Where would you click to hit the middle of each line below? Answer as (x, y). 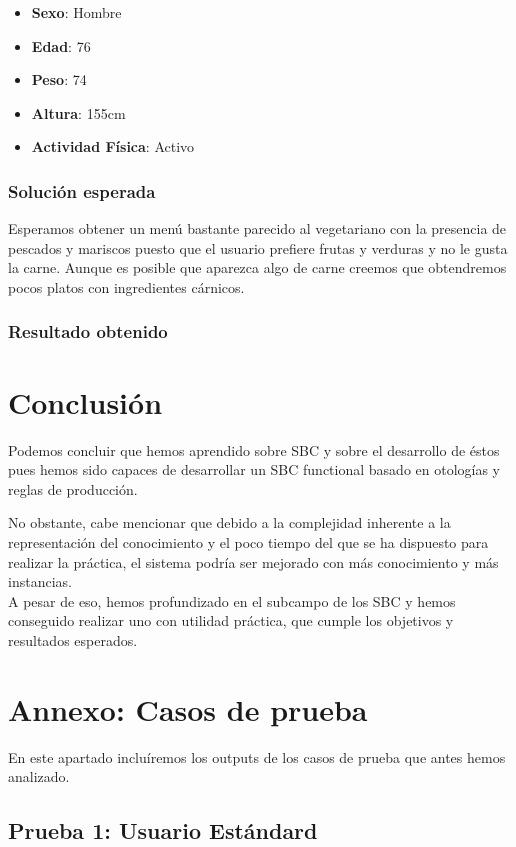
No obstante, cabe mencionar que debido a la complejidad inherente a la (229, 522)
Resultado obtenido (88, 331)
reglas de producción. (73, 488)
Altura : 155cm (78, 112)
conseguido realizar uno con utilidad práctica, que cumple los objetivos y (231, 620)
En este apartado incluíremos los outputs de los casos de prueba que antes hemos (257, 756)
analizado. (39, 776)
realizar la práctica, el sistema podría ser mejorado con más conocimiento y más (253, 561)
